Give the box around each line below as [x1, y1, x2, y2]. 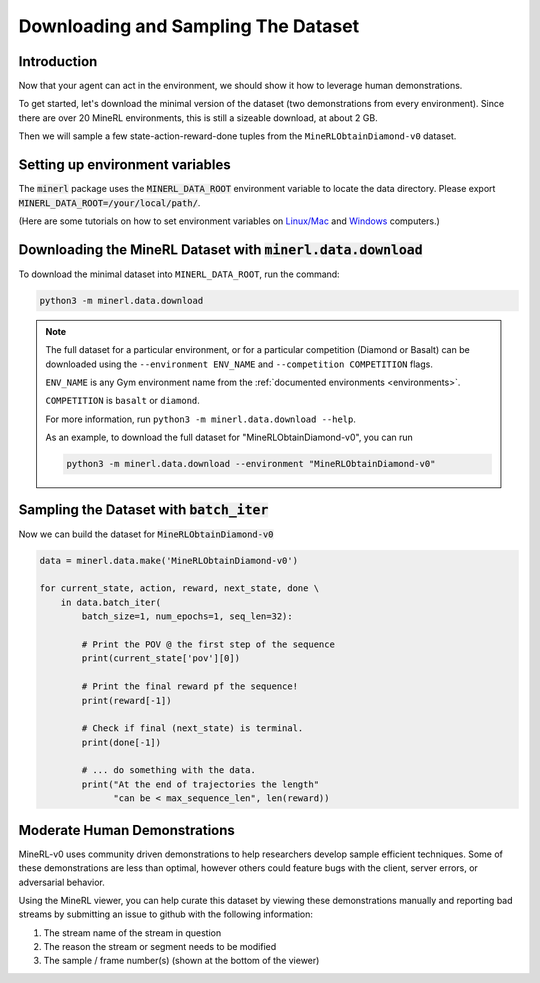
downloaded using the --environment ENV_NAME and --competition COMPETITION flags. [45, 358, 434, 370]
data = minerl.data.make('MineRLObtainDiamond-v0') [39, 555, 299, 566]
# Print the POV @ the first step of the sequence [81, 638, 335, 650]
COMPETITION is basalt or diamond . [45, 395, 200, 407]
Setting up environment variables [18, 156, 231, 174]
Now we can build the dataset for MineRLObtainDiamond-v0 [18, 528, 274, 540]
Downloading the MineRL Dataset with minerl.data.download [18, 241, 424, 258]
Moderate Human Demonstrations [18, 821, 235, 839]
